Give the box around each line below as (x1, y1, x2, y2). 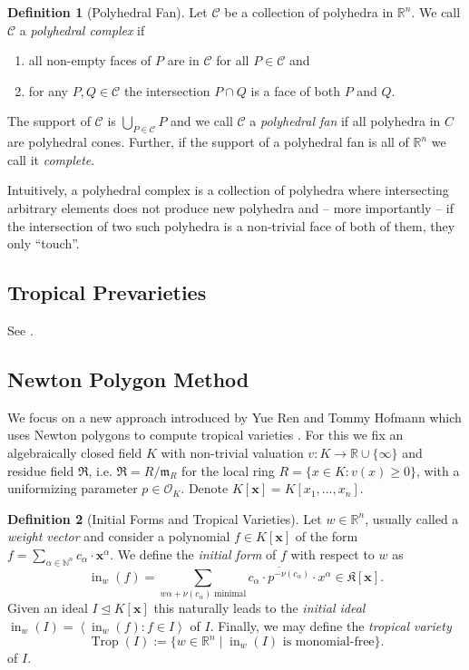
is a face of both (250, 81, 340, 100)
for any (28, 81, 69, 100)
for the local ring (181, 461, 275, 480)
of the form (295, 527, 358, 546)
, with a (416, 461, 460, 480)
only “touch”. (7, 234, 80, 253)
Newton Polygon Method (7, 364, 249, 393)
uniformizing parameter (7, 479, 138, 498)
